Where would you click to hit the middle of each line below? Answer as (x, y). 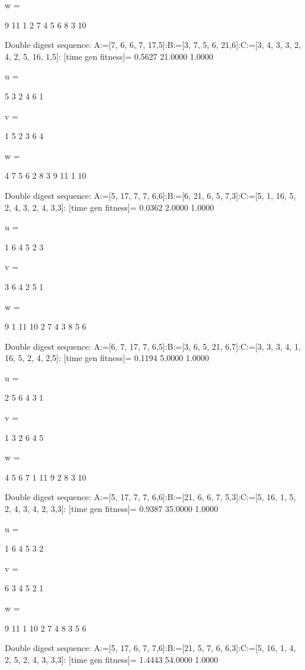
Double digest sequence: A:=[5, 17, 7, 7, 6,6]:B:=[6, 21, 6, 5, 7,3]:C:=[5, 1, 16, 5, (150, 195)
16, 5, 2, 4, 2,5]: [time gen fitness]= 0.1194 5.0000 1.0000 (107, 358)
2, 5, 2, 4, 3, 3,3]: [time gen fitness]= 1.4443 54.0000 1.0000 (112, 659)
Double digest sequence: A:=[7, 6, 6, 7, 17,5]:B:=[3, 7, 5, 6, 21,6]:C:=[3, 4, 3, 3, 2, (153, 45)
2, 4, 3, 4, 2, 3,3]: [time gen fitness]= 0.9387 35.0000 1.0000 (112, 509)
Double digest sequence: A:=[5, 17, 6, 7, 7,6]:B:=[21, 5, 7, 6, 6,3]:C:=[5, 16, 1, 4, (150, 648)
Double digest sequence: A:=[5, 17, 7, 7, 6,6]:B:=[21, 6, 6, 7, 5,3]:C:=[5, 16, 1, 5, (150, 497)
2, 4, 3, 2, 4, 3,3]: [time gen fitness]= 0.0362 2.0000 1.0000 (110, 207)
